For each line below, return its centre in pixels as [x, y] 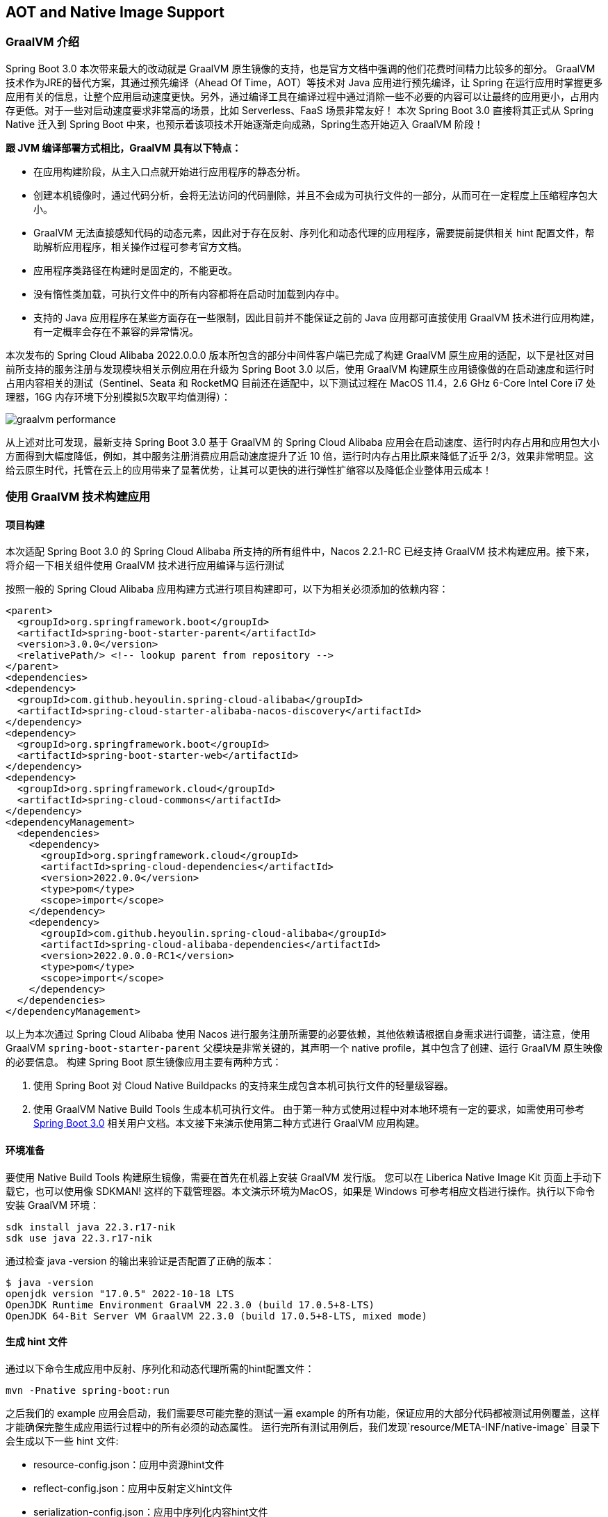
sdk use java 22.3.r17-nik [79, 1238]
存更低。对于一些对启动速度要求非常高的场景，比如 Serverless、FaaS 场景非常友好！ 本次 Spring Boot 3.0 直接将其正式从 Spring [300, 110]
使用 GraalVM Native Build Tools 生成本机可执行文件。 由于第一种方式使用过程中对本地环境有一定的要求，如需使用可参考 [309, 1109]
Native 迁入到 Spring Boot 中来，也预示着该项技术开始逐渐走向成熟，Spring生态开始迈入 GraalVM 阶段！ [245, 124]
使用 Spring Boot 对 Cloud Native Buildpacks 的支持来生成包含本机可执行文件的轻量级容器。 [244, 1086]
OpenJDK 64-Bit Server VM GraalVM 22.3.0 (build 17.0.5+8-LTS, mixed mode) [216, 1316]
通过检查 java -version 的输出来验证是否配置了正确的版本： [140, 1260]
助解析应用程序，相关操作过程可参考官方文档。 [140, 246]
